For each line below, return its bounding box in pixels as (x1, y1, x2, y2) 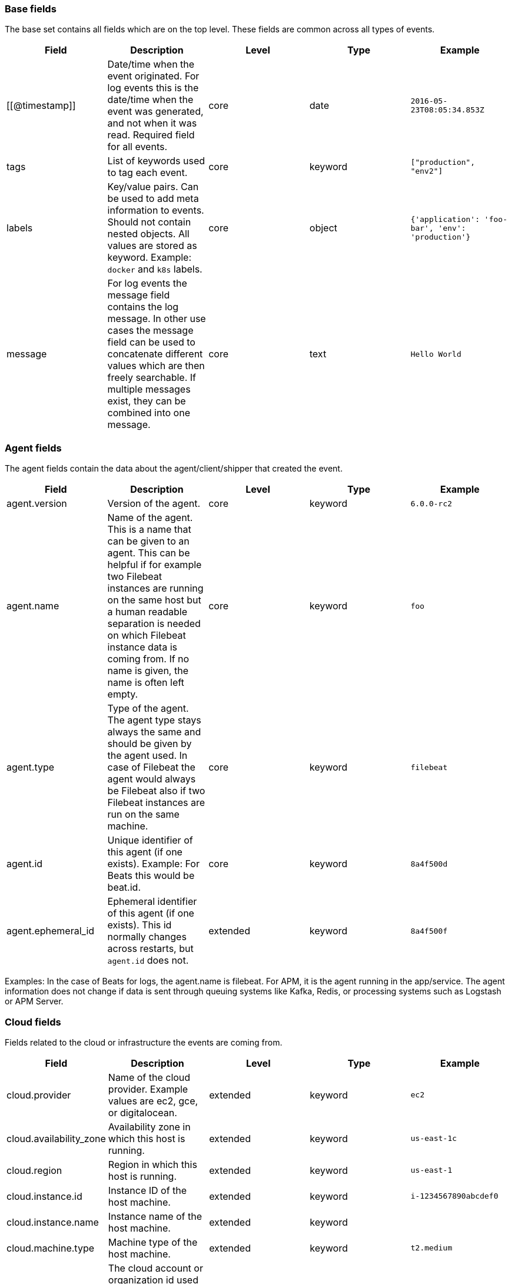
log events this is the (107, 82, 199, 94)
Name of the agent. (107, 512, 193, 524)
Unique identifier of (107, 834, 193, 847)
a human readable (107, 606, 187, 618)
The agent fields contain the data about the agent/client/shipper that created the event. (5, 463, 343, 474)
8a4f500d (410, 859, 447, 868)
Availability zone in (108, 1120, 191, 1133)
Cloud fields (5, 1016, 61, 1028)
